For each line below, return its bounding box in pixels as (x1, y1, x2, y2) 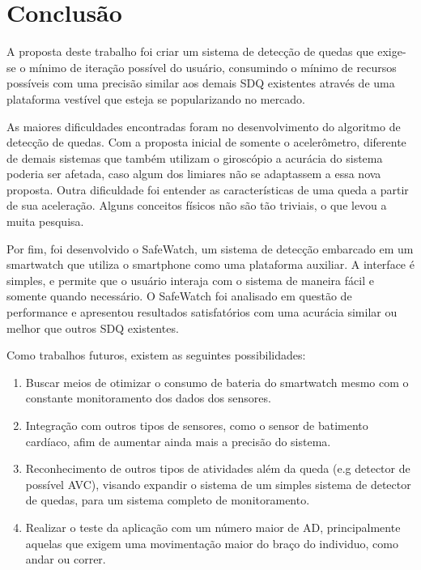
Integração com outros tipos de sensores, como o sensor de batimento (25, 417, 368, 433)
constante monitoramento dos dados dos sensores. (25, 389, 271, 406)
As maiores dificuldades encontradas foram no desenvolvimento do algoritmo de (6, 117, 401, 134)
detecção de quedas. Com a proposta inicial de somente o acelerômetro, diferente (6, 134, 406, 151)
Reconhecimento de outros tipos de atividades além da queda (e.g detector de (25, 460, 410, 477)
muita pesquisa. (6, 213, 84, 230)
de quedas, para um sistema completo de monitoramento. (25, 491, 310, 508)
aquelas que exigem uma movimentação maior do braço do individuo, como (25, 534, 398, 551)
